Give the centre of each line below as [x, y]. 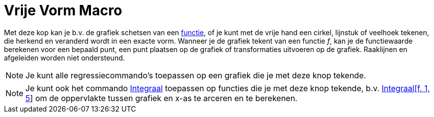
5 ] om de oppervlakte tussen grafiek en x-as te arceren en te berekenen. [162, 98]
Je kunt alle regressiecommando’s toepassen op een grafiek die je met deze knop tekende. [196, 75]
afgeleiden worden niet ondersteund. [65, 58]
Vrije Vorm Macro [63, 10]
